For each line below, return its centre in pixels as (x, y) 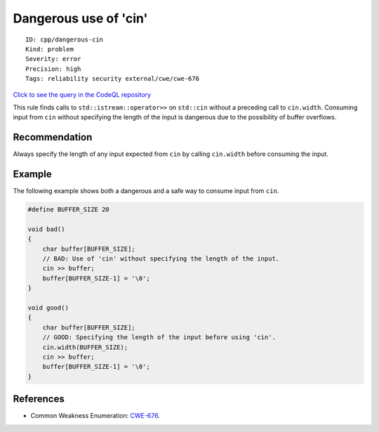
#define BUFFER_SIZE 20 (69, 210)
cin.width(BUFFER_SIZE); (85, 347)
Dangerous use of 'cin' (80, 18)
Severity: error (53, 59)
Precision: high (53, 69)
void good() (48, 308)
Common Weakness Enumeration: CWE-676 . (95, 416)
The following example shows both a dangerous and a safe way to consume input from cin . (146, 191)
